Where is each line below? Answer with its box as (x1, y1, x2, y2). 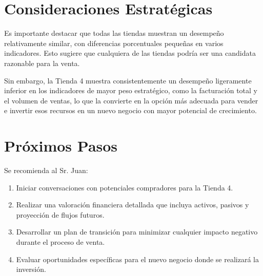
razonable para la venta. (4, 57, 80, 68)
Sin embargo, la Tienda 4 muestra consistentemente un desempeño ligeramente (4, 75, 252, 86)
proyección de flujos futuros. (16, 209, 105, 220)
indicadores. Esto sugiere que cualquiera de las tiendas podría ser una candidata (4, 48, 256, 58)
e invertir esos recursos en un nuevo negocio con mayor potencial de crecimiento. (4, 105, 257, 116)
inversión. (16, 264, 46, 274)
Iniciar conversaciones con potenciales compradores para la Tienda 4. (16, 182, 233, 193)
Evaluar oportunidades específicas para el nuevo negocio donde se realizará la (16, 253, 259, 264)
